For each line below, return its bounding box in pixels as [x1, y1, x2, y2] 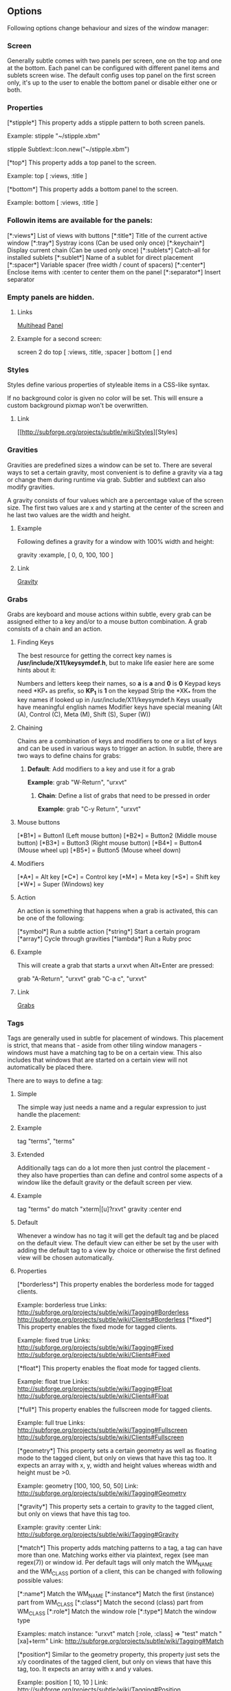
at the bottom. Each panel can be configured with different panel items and [7, 64, 220, 72]
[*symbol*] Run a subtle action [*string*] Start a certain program [16, 927, 201, 935]
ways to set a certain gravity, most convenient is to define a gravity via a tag [7, 468, 223, 477]
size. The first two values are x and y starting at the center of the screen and [7, 503, 224, 512]
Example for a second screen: [16, 335, 102, 342]
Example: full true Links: [16, 1418, 86, 1426]
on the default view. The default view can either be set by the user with [16, 1239, 219, 1247]
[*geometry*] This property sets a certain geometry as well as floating [16, 1446, 217, 1454]
